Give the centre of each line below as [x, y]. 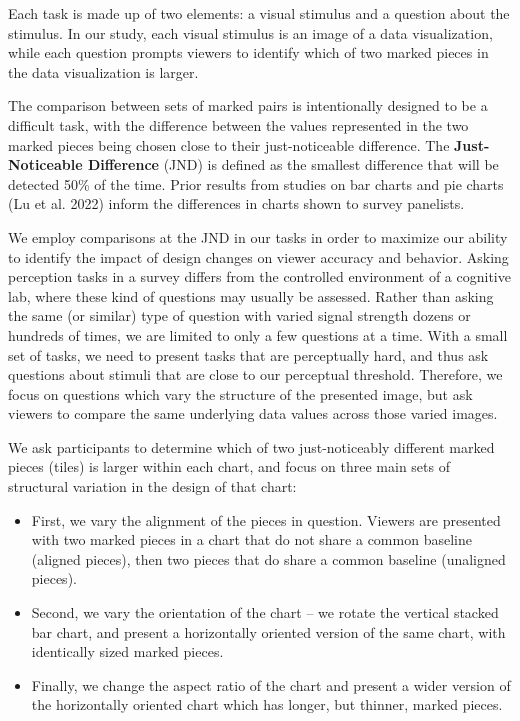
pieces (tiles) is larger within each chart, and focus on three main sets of [229, 466]
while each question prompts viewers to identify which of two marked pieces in [248, 52]
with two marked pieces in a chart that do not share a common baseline [251, 539]
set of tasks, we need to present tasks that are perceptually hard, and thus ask [248, 354]
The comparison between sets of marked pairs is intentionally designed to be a [248, 105]
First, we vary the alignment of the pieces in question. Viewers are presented [266, 519]
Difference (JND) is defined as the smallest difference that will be [293, 164]
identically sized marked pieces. [127, 651]
